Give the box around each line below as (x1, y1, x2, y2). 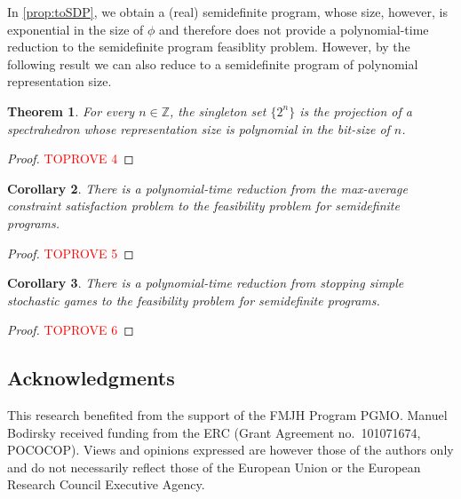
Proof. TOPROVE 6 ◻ (7, 321, 134, 339)
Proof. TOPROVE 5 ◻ (7, 243, 134, 262)
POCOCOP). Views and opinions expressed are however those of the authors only (7, 440, 454, 459)
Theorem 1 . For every (7, 101, 135, 120)
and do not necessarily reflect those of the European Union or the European (7, 457, 421, 476)
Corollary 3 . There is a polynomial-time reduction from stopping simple (7, 273, 404, 292)
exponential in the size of (7, 20, 144, 38)
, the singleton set (170, 101, 266, 120)
